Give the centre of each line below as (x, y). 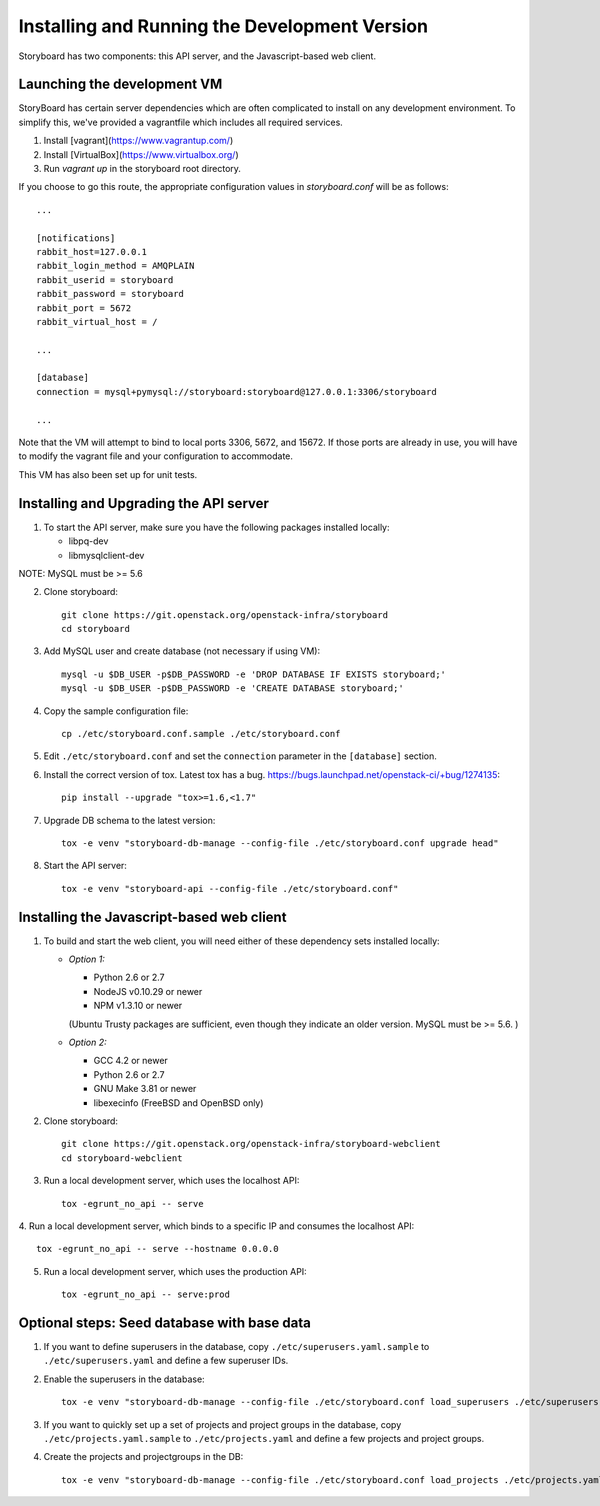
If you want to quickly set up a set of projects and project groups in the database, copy (222, 1424)
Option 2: (87, 1042)
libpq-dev (88, 541)
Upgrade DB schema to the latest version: (129, 820)
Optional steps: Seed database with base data (165, 1322)
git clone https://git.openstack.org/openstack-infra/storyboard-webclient (251, 1144)
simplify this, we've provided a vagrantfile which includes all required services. (181, 122)
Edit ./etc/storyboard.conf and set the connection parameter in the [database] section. (240, 756)
